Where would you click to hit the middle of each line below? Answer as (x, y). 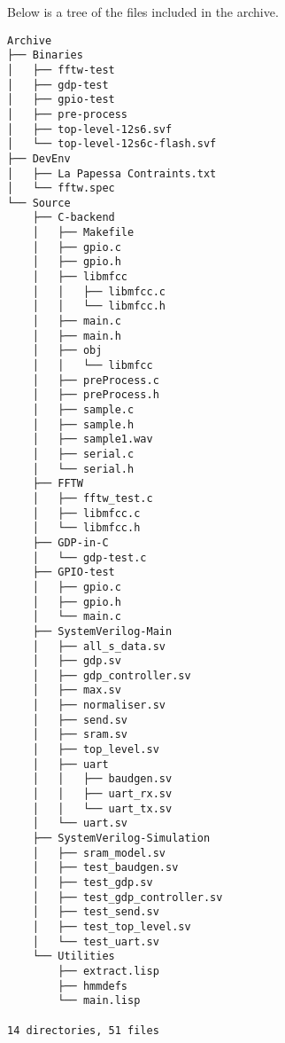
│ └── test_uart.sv (96, 941)
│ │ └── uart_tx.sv (102, 808)
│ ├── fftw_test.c (92, 498)
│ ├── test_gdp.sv (92, 882)
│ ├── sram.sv (80, 735)
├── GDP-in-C (70, 542)
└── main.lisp (99, 1001)
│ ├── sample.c (83, 410)
